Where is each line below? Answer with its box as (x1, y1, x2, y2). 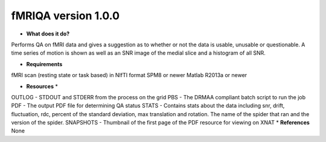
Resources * (26, 82, 59, 90)
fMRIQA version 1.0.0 (11, 9, 120, 22)
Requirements (26, 60, 63, 67)
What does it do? (26, 30, 70, 37)
